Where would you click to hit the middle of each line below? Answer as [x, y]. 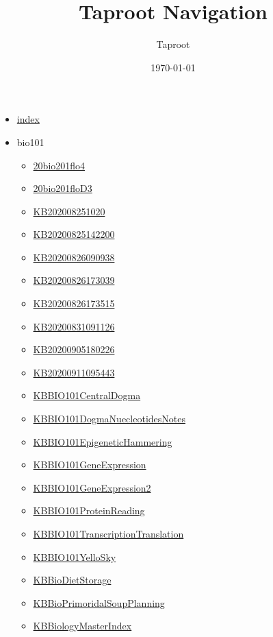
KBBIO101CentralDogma [87, 395]
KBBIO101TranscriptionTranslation [108, 533]
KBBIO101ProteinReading [89, 510]
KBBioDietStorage [72, 580]
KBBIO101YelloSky [75, 556]
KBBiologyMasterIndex [82, 626]
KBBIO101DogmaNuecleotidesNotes [109, 419]
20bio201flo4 [59, 165]
